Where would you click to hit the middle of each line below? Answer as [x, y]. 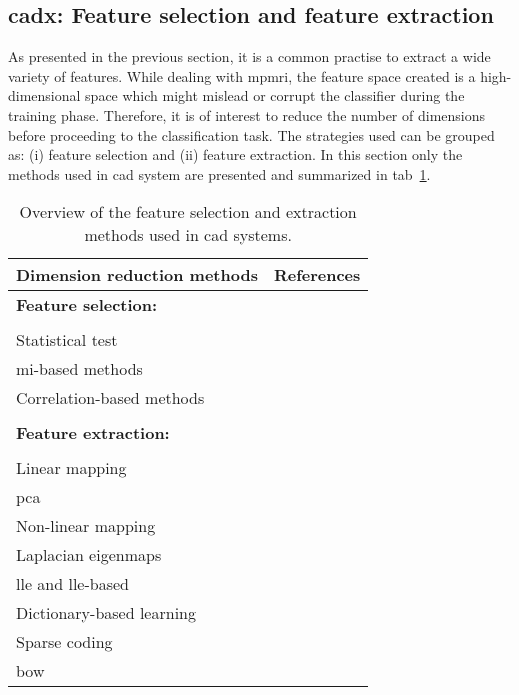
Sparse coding [64, 642]
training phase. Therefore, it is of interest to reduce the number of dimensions [247, 114]
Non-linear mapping [86, 526]
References [317, 275]
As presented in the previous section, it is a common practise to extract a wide [249, 56]
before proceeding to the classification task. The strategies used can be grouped [251, 134]
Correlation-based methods [110, 398]
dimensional [44, 95]
